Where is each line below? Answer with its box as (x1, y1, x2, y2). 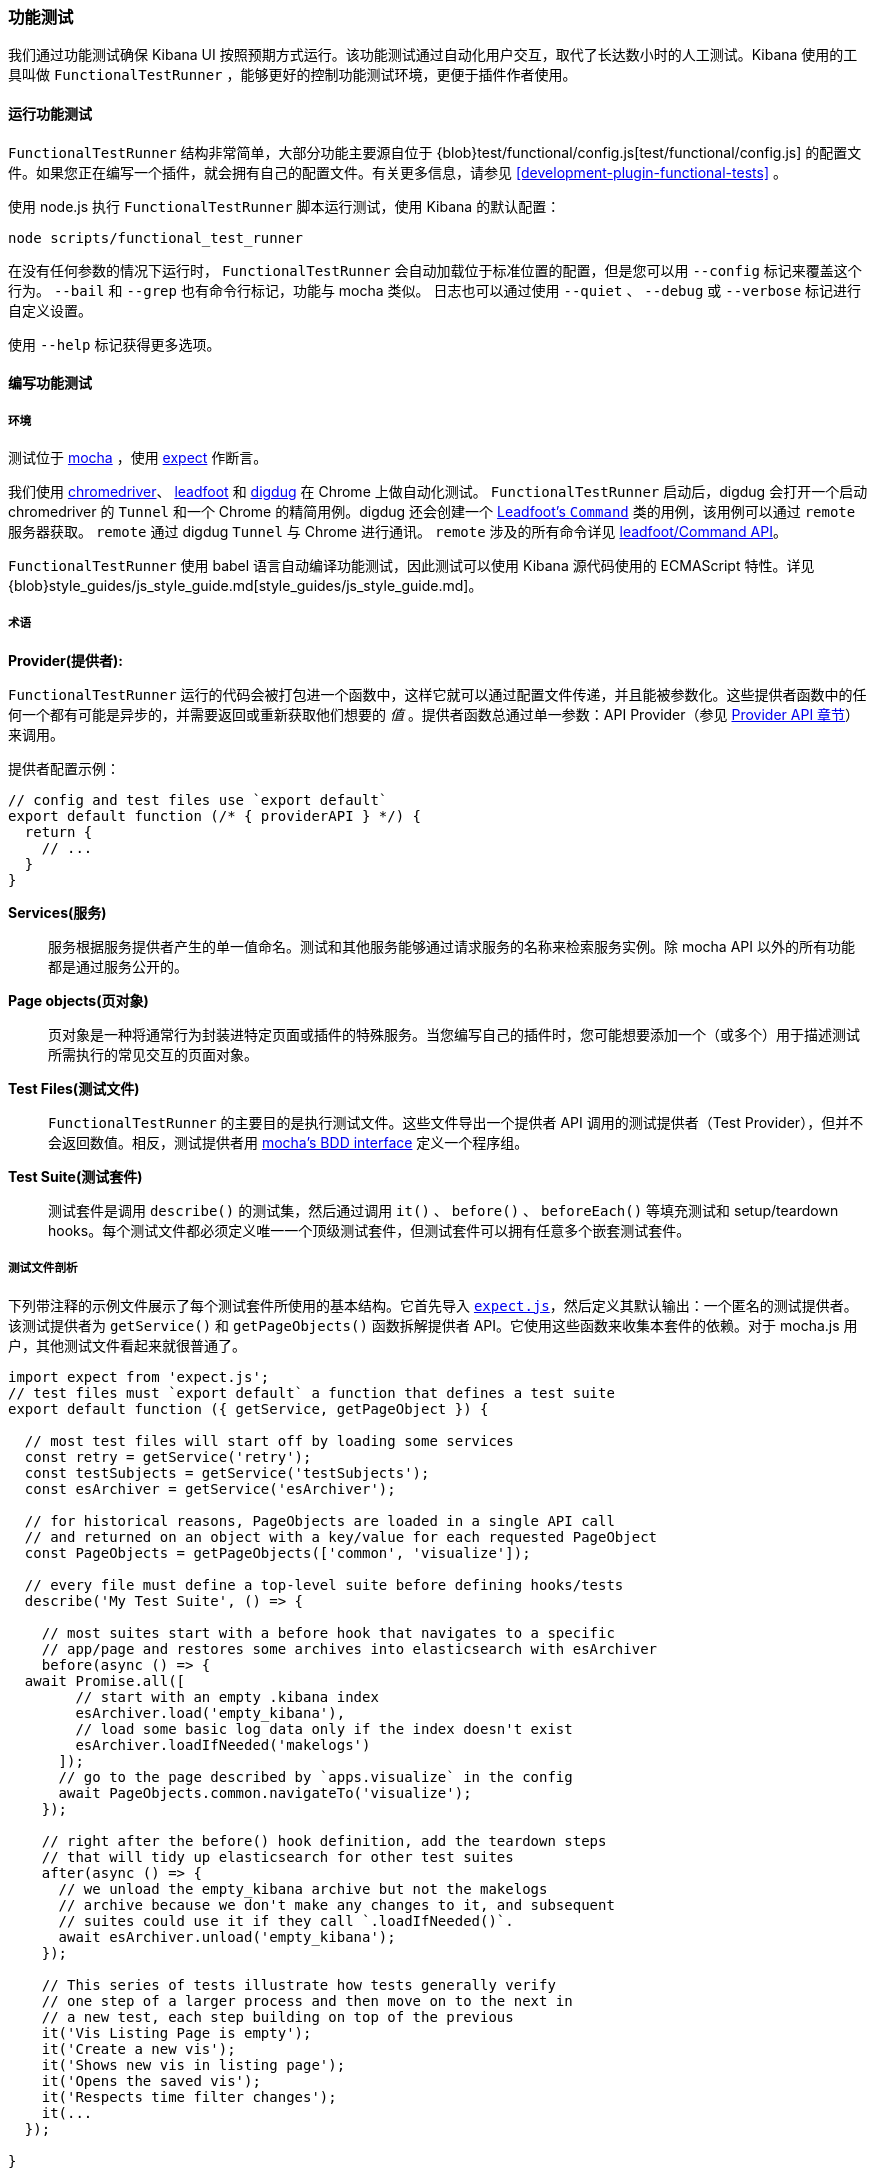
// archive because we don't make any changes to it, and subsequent (58, 1896, 615, 1913)
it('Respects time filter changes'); (41, 2088, 337, 2105)
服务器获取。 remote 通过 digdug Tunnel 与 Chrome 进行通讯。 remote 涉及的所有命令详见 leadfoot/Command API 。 (8, 522, 787, 540)
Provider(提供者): (8, 651, 124, 669)
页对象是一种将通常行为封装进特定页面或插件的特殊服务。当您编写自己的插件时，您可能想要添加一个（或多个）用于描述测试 (48, 1025, 860, 1043)
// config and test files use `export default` (8, 791, 388, 808)
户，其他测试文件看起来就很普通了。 (8, 1336, 246, 1354)
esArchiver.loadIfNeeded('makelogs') (75, 1736, 371, 1753)
